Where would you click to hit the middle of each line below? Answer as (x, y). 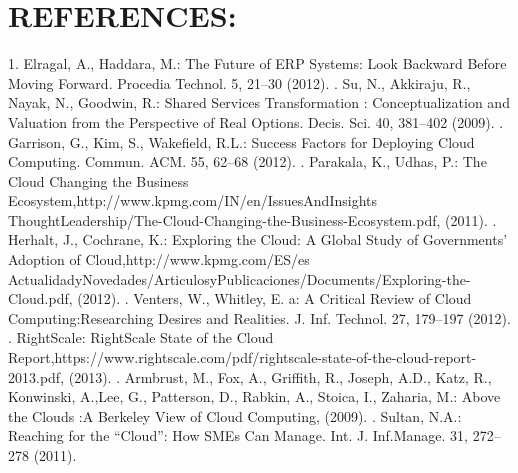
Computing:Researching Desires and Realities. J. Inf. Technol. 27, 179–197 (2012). (259, 317)
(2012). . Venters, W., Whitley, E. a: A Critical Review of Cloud (274, 298)
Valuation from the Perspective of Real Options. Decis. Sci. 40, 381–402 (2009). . (256, 121)
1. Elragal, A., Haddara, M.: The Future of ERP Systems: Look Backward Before (257, 63)
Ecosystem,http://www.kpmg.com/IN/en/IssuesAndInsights (192, 200)
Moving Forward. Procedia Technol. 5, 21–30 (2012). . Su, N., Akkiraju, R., (239, 82)
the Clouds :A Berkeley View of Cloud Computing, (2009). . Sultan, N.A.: (235, 415)
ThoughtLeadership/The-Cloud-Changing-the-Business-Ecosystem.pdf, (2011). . (252, 219)
